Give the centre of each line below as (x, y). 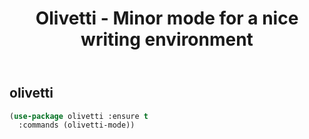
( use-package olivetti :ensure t (79, 116)
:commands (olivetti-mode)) (77, 125)
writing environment (167, 39)
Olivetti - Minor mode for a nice (167, 18)
